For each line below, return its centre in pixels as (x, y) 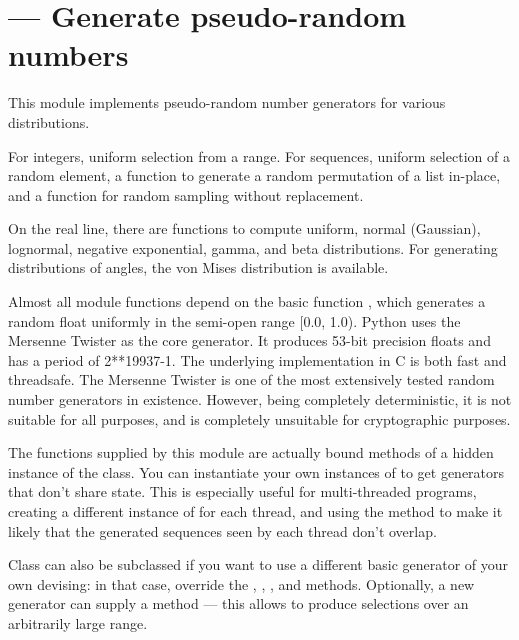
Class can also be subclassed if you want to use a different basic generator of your (258, 564)
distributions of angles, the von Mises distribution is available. (198, 267)
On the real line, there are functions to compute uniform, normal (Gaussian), (244, 228)
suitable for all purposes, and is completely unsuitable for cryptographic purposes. (259, 418)
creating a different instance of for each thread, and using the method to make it (255, 511)
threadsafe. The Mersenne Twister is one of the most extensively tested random (251, 379)
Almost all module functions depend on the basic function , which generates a (247, 301)
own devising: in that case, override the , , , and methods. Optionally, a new (241, 583)
